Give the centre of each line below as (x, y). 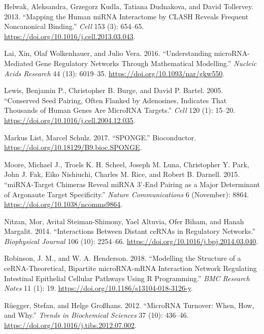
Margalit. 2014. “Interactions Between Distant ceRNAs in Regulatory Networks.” (130, 231)
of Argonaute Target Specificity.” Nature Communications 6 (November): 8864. (127, 194)
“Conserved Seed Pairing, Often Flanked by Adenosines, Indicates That (115, 100)
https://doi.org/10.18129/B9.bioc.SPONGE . (73, 147)
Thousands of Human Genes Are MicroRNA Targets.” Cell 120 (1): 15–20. (120, 110)
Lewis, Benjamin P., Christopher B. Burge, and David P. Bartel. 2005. (114, 90)
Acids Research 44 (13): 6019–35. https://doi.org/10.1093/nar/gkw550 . (114, 73)
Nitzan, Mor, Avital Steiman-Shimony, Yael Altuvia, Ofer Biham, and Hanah (124, 221)
